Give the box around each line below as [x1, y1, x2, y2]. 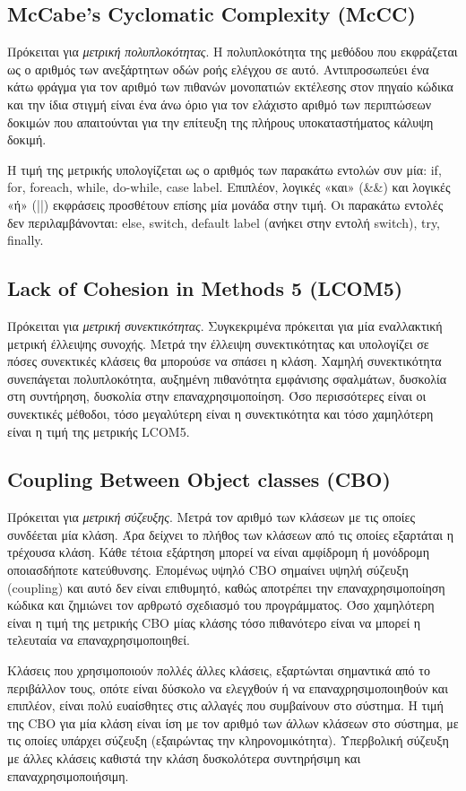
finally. [7, 230, 44, 249]
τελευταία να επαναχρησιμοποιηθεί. [7, 630, 190, 649]
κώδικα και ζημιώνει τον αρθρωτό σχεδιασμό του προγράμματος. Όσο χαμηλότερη [7, 595, 435, 614]
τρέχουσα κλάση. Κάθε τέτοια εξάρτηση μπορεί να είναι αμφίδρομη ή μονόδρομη [7, 543, 430, 561]
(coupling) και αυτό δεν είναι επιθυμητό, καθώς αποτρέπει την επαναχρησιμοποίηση [7, 578, 445, 596]
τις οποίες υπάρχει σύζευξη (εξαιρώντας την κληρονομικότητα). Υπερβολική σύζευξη [7, 731, 449, 750]
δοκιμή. [7, 130, 47, 149]
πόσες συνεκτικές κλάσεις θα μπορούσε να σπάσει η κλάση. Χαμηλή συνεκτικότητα [7, 352, 442, 370]
